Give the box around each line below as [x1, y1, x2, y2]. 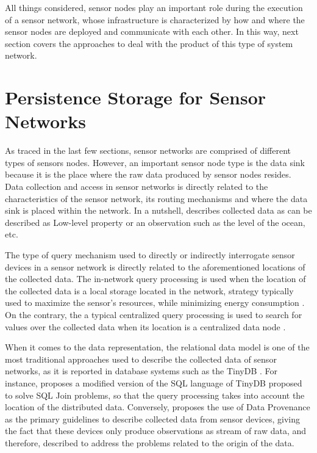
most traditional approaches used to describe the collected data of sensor [5, 352, 277, 365]
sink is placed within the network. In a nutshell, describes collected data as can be [5, 204, 312, 217]
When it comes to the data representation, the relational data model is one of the [5, 341, 310, 353]
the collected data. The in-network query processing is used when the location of [5, 272, 306, 285]
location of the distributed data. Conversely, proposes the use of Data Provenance [5, 400, 310, 413]
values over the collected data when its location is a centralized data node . [5, 320, 286, 333]
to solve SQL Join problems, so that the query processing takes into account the [5, 388, 305, 401]
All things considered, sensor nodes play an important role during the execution [5, 1, 303, 13]
